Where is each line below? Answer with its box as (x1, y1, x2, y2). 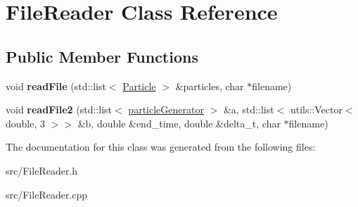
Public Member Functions (6, 45, 198, 67)
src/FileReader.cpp (6, 187, 88, 201)
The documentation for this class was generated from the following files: (6, 139, 316, 154)
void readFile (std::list (6, 78, 106, 93)
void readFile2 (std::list (6, 102, 113, 117)
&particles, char (175, 78, 244, 93)
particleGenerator (128, 102, 204, 117)
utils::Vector (290, 102, 343, 117)
